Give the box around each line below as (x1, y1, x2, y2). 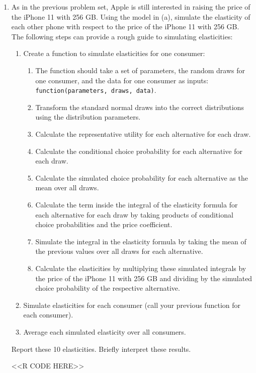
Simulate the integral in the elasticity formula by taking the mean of (35, 236, 246, 246)
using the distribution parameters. (35, 112, 141, 122)
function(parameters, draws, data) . (35, 85, 156, 95)
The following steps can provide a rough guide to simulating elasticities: (11, 31, 233, 41)
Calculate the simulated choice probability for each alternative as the (35, 172, 248, 183)
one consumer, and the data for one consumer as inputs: (35, 75, 209, 85)
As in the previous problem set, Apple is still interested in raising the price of (11, 2, 250, 12)
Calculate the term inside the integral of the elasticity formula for (35, 199, 238, 209)
